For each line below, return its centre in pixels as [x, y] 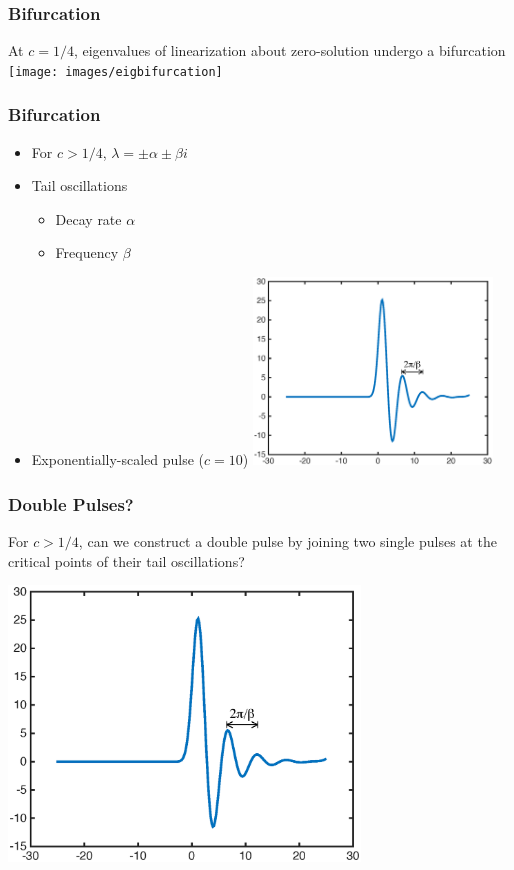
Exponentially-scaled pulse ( [118, 459]
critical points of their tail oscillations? [126, 560]
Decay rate [88, 218]
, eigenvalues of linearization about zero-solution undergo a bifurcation [289, 50]
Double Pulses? [71, 503]
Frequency [87, 252]
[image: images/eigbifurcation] [115, 71]
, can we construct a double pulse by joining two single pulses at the [287, 541]
